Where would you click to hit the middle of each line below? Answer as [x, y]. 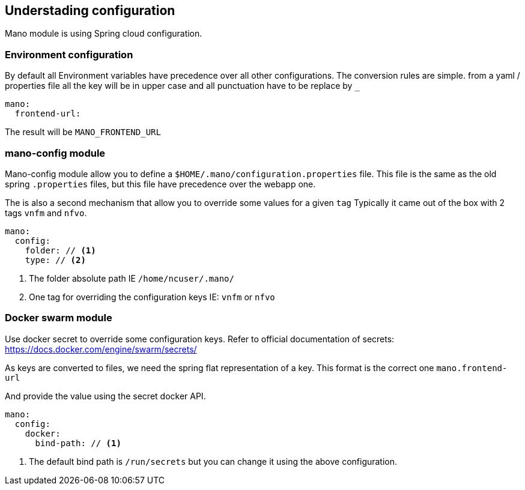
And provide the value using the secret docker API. [105, 396]
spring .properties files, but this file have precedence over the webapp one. [160, 184]
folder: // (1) [60, 250]
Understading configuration [90, 11]
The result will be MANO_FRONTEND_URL [83, 132]
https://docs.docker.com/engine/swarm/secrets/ [101, 349]
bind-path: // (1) [78, 443]
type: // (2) [55, 260]
